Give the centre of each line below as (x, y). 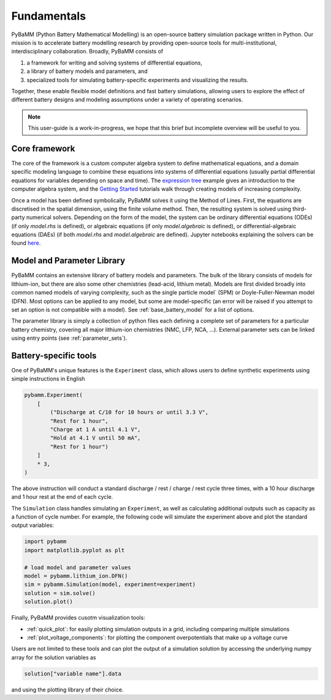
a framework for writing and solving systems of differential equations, (114, 63)
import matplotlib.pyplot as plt (74, 550)
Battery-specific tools (54, 356)
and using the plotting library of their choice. (67, 690)
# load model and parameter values (78, 567)
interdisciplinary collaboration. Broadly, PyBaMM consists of (87, 52)
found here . (26, 243)
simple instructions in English (48, 379)
